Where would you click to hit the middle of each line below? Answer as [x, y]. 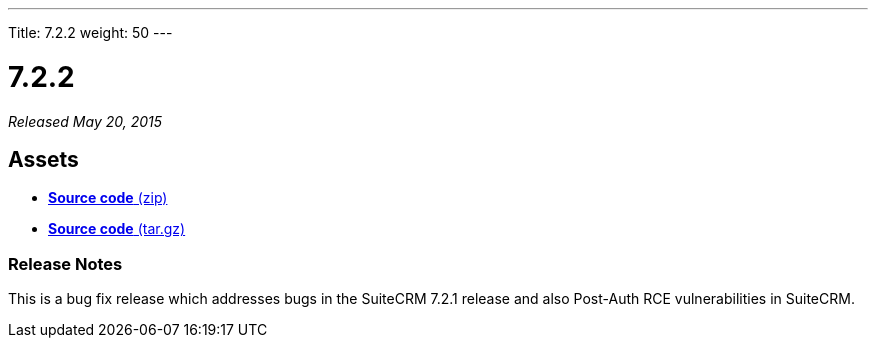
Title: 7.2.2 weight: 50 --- [90, 32]
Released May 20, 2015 [85, 121]
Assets [43, 159]
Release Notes [65, 263]
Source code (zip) [108, 198]
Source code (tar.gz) [117, 229]
